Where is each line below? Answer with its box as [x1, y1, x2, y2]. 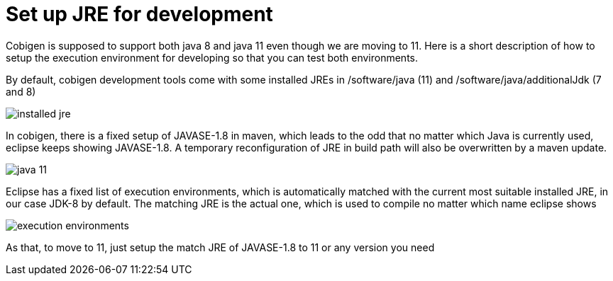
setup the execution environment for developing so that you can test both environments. [6, 51, 419, 64]
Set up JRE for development [6, 2, 273, 26]
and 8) [6, 85, 36, 98]
